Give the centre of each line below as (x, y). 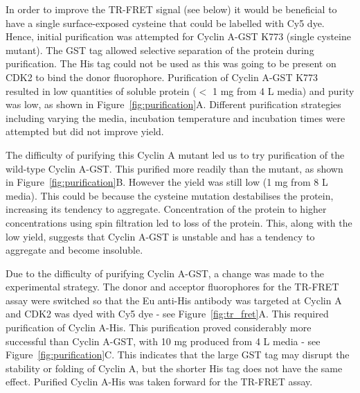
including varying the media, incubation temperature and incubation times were (175, 117)
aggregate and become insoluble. (74, 250)
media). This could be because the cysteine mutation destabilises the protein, (170, 195)
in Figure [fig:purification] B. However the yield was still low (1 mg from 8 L (167, 182)
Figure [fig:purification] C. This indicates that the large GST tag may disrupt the (178, 355)
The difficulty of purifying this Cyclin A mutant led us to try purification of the (175, 154)
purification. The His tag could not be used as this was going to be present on (171, 63)
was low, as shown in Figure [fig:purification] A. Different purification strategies (173, 104)
